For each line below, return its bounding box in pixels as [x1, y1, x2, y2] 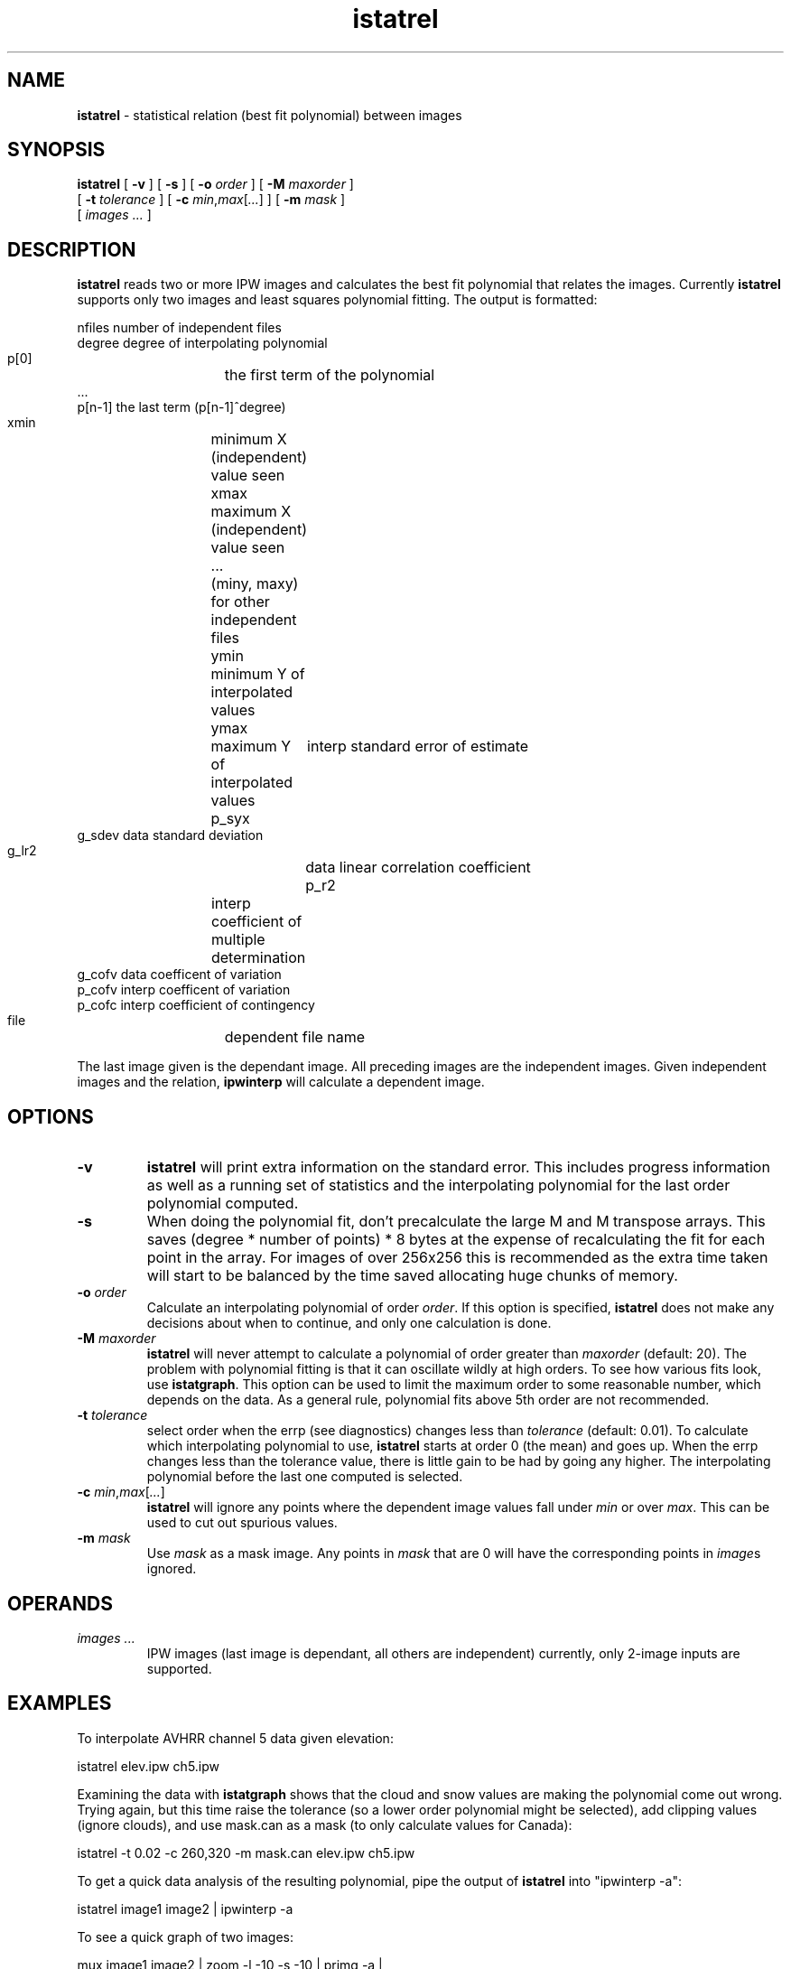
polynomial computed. [146, 1194, 299, 1213]
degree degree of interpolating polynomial [77, 335, 328, 351]
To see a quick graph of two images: [77, 1928, 294, 1945]
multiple [210, 930, 265, 949]
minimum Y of [210, 665, 305, 684]
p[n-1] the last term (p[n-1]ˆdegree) [77, 399, 286, 415]
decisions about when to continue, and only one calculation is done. [146, 1315, 552, 1331]
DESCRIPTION [7, 238, 136, 261]
